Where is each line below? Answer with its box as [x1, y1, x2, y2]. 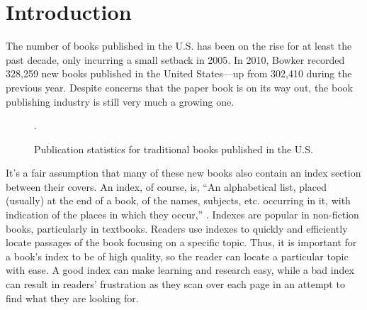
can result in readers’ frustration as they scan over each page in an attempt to [6, 277, 345, 292]
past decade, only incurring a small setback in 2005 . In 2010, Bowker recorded [6, 52, 345, 67]
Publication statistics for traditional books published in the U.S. [34, 141, 313, 156]
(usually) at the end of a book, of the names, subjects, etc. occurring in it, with [6, 193, 351, 208]
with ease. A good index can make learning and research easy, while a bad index [6, 262, 354, 277]
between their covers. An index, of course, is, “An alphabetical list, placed [6, 179, 327, 194]
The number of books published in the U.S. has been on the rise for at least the [6, 38, 352, 53]
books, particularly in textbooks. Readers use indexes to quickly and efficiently [6, 221, 348, 236]
